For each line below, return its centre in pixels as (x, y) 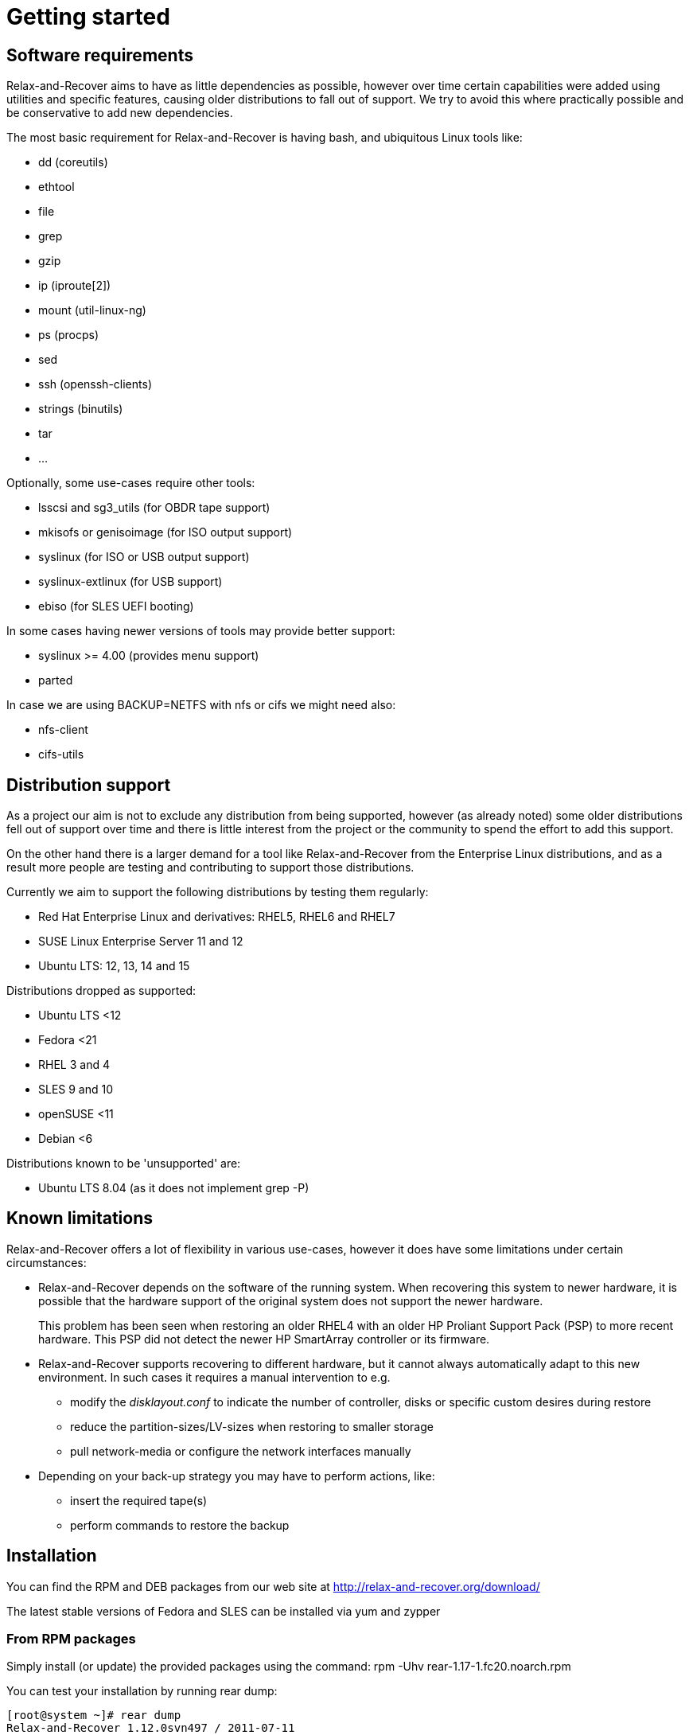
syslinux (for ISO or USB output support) (144, 557)
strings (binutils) (81, 409)
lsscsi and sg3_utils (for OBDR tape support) (154, 508)
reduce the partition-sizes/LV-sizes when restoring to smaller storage (252, 1426)
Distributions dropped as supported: (101, 991)
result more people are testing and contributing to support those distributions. (210, 867)
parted (56, 680)
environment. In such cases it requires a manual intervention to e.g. (214, 1377)
